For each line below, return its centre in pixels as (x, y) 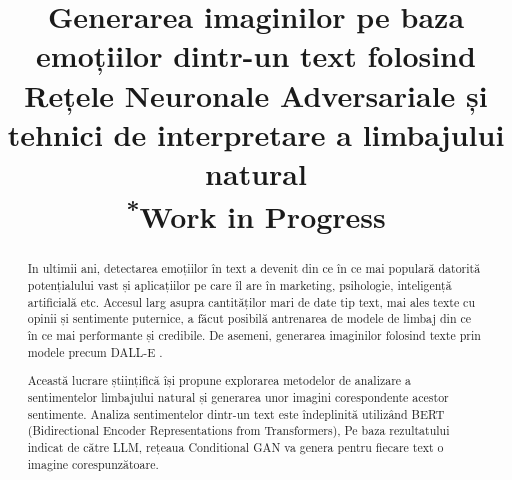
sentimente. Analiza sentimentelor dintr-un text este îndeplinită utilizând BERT (236, 413)
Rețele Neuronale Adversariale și (256, 94)
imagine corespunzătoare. (93, 463)
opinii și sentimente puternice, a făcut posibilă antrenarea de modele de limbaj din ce (249, 318)
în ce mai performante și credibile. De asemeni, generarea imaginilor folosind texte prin (254, 335)
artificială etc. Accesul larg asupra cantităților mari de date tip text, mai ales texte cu (251, 301)
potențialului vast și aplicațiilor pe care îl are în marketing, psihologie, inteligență (239, 285)
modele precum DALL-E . (95, 351)
